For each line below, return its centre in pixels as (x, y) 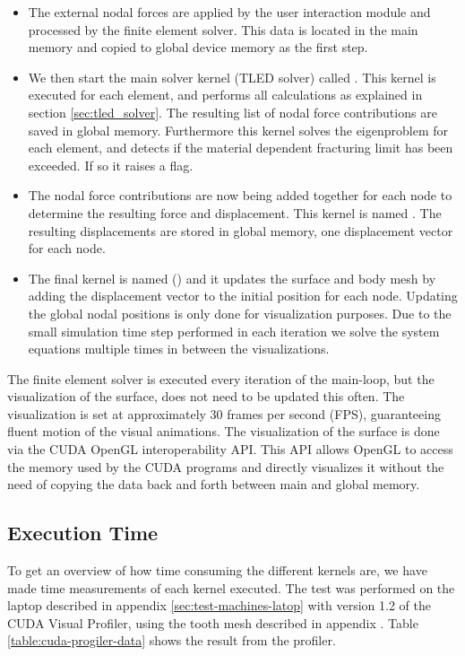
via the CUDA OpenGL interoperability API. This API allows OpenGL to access (230, 449)
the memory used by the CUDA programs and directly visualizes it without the (226, 466)
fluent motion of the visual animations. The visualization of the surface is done (224, 431)
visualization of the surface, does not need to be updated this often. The (206, 396)
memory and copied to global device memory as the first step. (198, 47)
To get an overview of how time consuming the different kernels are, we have (217, 570)
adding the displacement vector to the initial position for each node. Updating (243, 296)
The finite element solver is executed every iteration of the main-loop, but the (221, 378)
